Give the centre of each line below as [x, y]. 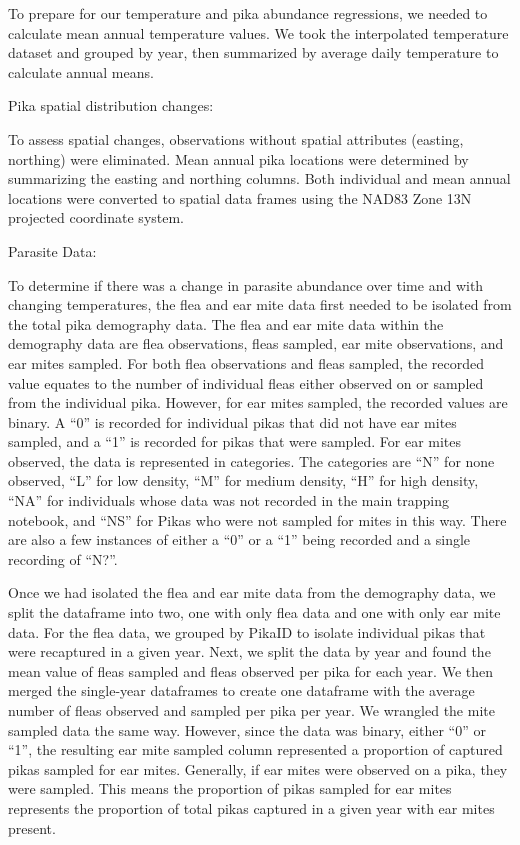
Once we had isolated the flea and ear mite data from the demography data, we [252, 592]
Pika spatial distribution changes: [111, 105]
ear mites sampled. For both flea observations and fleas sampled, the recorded [246, 362]
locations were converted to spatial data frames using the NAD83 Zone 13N [240, 197]
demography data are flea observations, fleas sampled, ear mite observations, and [256, 343]
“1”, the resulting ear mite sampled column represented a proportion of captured [255, 749]
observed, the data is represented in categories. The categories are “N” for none [251, 460]
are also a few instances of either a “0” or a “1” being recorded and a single [239, 539]
